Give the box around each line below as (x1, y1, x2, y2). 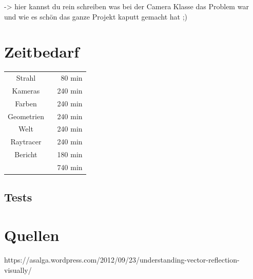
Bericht (14, 149, 37, 160)
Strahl (16, 72, 36, 83)
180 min (57, 149, 83, 160)
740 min (57, 161, 83, 172)
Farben (15, 98, 37, 108)
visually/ (4, 264, 32, 275)
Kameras (12, 85, 40, 96)
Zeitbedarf (4, 41, 80, 62)
